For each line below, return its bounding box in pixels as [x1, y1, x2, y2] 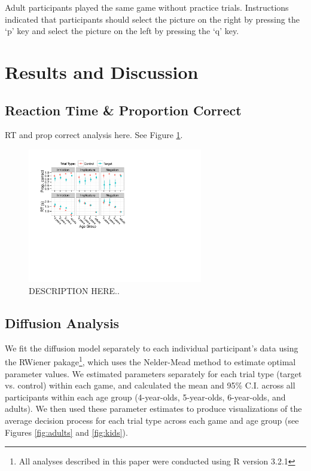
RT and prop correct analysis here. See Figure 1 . [5, 129, 183, 141]
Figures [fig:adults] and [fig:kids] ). [5, 426, 128, 438]
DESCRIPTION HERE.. [29, 285, 120, 297]
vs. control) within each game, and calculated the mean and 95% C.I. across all [5, 379, 295, 392]
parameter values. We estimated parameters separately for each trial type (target [5, 367, 302, 380]
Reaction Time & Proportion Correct [5, 100, 242, 119]
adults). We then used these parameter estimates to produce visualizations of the [5, 402, 302, 415]
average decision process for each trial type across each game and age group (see [5, 414, 299, 427]
